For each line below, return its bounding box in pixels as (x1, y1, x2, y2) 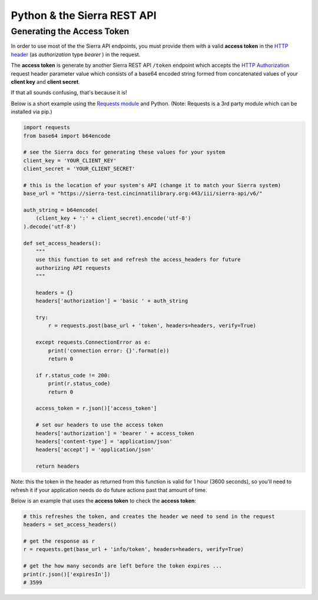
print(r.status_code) (48, 380, 111, 387)
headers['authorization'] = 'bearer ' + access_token (35, 430, 194, 436)
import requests (23, 124, 71, 131)
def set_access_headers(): (23, 240, 101, 246)
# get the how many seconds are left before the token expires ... (23, 563, 223, 569)
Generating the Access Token (11, 26, 130, 37)
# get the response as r (23, 538, 95, 544)
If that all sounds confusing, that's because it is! (11, 89, 127, 96)
